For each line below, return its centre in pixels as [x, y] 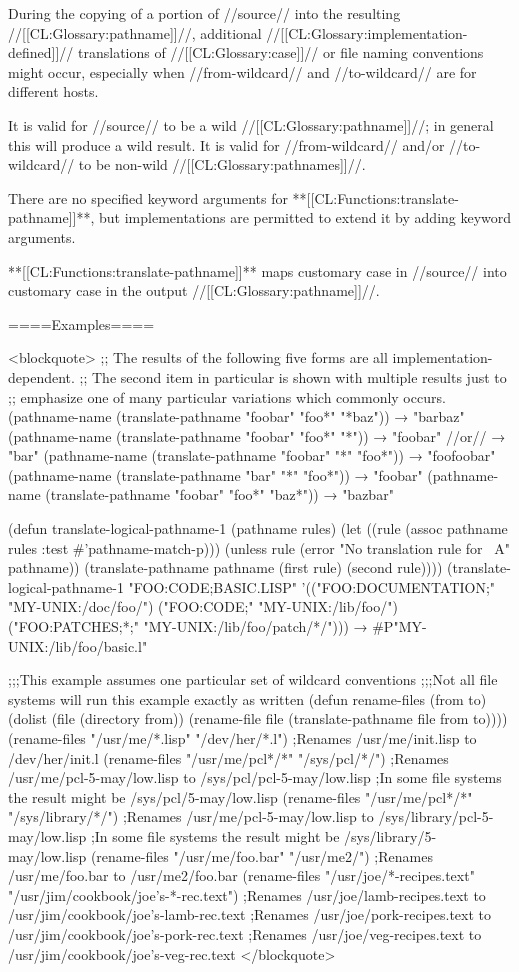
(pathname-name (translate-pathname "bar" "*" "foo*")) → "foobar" [215, 474]
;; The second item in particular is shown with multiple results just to [293, 376]
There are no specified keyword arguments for [148, 197]
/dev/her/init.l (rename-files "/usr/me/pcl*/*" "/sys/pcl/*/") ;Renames [228, 757]
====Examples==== [81, 323]
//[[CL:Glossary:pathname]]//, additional [135, 32]
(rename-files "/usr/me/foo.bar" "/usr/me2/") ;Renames [261, 855]
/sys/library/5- [390, 835]
